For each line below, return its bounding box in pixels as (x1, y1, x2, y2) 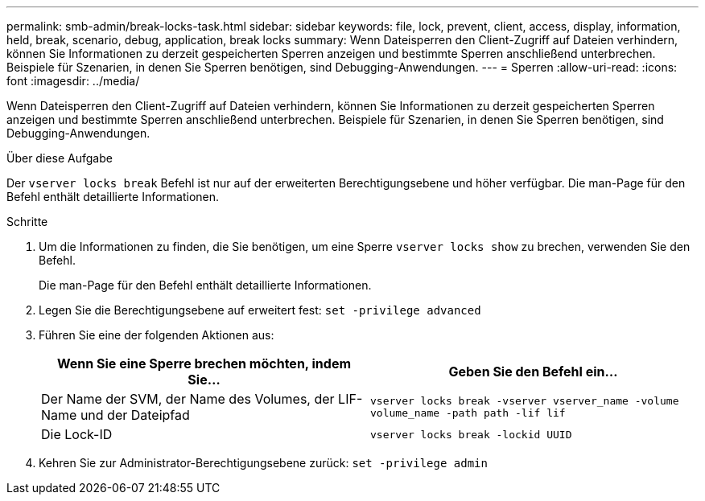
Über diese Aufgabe (6, 151, 113, 165)
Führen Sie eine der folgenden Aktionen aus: (39, 328, 274, 342)
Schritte (6, 215, 48, 228)
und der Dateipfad (80, 407, 190, 423)
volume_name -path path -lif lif (370, 407, 566, 419)
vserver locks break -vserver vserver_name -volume (370, 395, 679, 407)
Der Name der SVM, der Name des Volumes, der (41, 391, 335, 407)
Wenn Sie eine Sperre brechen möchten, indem (56, 355, 352, 372)
